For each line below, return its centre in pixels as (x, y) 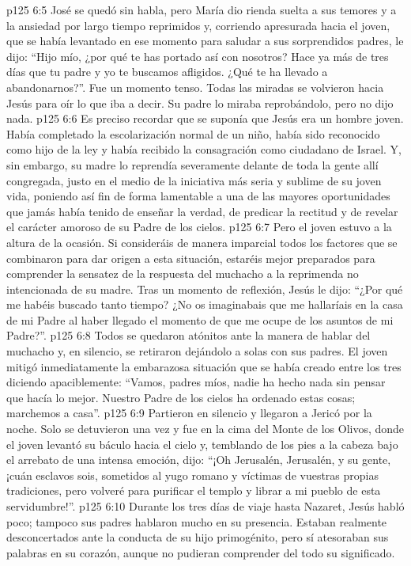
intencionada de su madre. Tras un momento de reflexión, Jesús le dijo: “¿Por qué (205, 289)
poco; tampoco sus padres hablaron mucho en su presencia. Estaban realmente (197, 521)
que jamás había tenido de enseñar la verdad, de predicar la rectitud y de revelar (202, 211)
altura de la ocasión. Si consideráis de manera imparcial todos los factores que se (202, 242)
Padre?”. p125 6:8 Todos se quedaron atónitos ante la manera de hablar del (189, 335)
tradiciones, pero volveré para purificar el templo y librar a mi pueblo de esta (194, 490)
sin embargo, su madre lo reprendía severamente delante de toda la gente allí (192, 164)
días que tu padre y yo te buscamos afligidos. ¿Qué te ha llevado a (167, 72)
